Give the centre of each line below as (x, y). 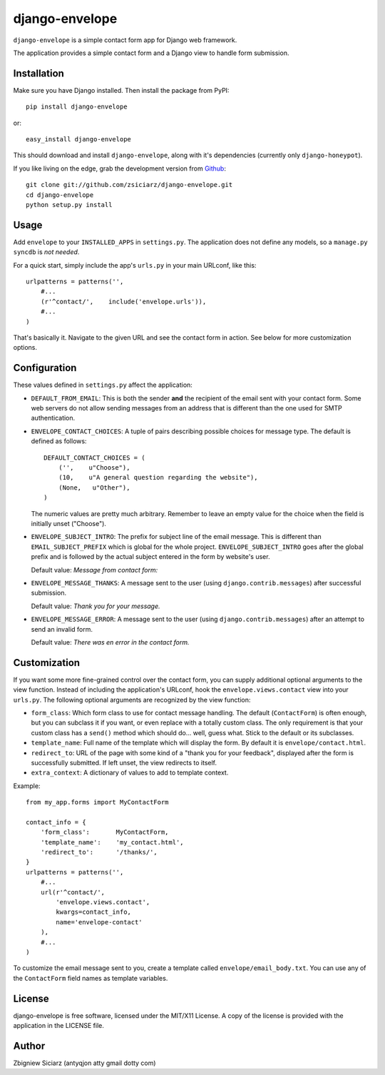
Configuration (45, 368)
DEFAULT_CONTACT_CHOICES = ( (94, 458)
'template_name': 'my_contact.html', (112, 842)
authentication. (53, 418)
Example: (27, 786)
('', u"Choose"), (94, 468)
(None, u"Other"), (94, 488)
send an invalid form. (62, 629)
